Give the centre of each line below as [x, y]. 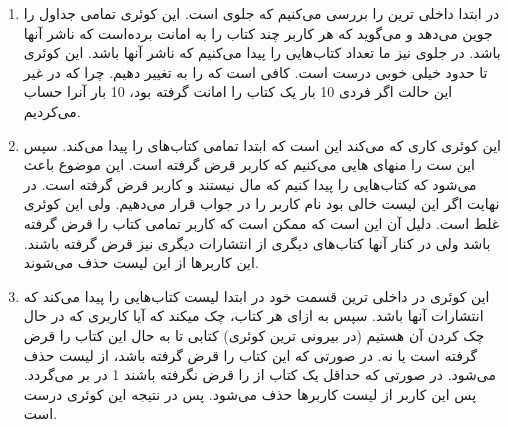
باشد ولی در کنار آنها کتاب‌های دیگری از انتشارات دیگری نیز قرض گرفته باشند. [257, 242]
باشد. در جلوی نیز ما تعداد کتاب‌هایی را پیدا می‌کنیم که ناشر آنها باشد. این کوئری [262, 52]
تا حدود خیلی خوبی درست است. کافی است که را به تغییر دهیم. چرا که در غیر [255, 71]
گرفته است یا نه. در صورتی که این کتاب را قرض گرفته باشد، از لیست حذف [250, 354]
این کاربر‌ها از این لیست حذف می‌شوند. [141, 262]
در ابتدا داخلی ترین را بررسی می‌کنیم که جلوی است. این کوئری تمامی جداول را [261, 13]
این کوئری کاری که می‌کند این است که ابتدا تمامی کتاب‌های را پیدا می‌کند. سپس [262, 144]
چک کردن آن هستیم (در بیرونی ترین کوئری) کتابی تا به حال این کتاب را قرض [254, 334]
